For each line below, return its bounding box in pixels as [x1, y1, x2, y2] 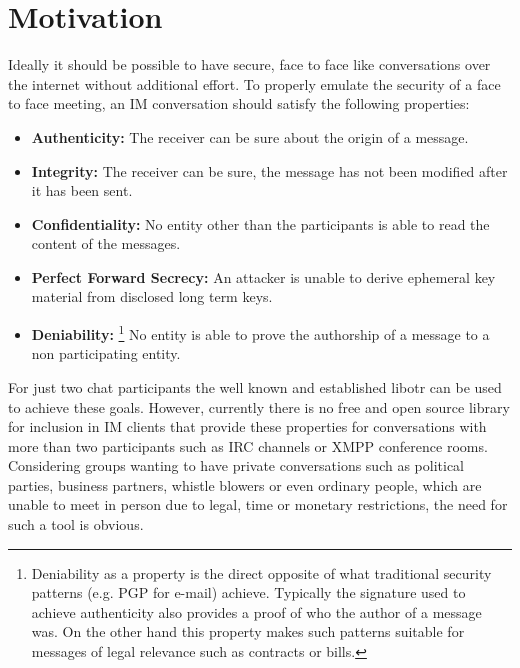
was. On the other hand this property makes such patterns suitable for [31, 621, 465, 642]
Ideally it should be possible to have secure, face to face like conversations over [8, 54, 491, 75]
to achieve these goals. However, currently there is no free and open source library [8, 396, 510, 417]
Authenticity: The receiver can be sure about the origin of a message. [31, 126, 469, 147]
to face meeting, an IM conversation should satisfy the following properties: [8, 93, 470, 114]
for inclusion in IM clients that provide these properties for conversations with [8, 416, 487, 437]
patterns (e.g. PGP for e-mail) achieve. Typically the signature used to [31, 582, 466, 603]
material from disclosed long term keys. [31, 286, 273, 307]
